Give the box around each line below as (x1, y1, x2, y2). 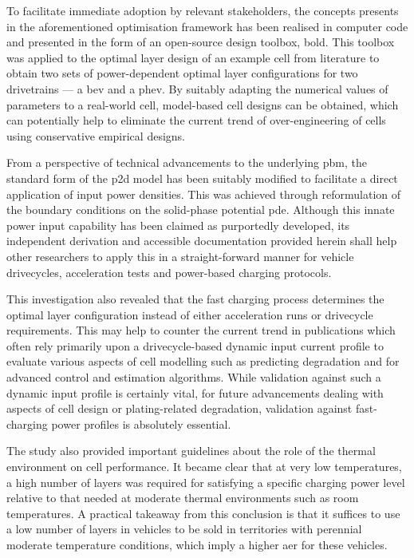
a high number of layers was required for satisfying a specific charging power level (6, 473, 405, 490)
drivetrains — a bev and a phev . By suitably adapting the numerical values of (6, 80, 388, 97)
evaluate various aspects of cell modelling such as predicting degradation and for (6, 353, 400, 370)
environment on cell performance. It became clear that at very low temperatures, (6, 458, 402, 475)
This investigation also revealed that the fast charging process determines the (6, 291, 384, 307)
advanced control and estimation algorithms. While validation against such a (6, 369, 381, 386)
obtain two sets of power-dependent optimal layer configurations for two (6, 65, 358, 81)
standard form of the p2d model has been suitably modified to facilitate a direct (6, 169, 398, 186)
